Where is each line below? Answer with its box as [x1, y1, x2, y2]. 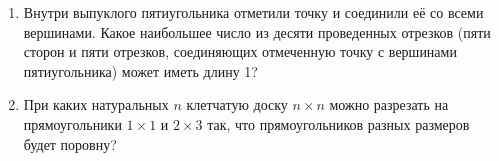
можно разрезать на [329, 94, 449, 115]
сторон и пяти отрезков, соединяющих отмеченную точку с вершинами [23, 41, 457, 62]
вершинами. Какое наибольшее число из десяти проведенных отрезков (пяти [23, 21, 491, 42]
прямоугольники [23, 113, 122, 134]
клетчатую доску [186, 94, 288, 115]
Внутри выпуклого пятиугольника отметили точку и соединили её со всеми [23, 2, 484, 22]
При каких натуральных [23, 94, 169, 115]
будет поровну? [23, 133, 117, 154]
